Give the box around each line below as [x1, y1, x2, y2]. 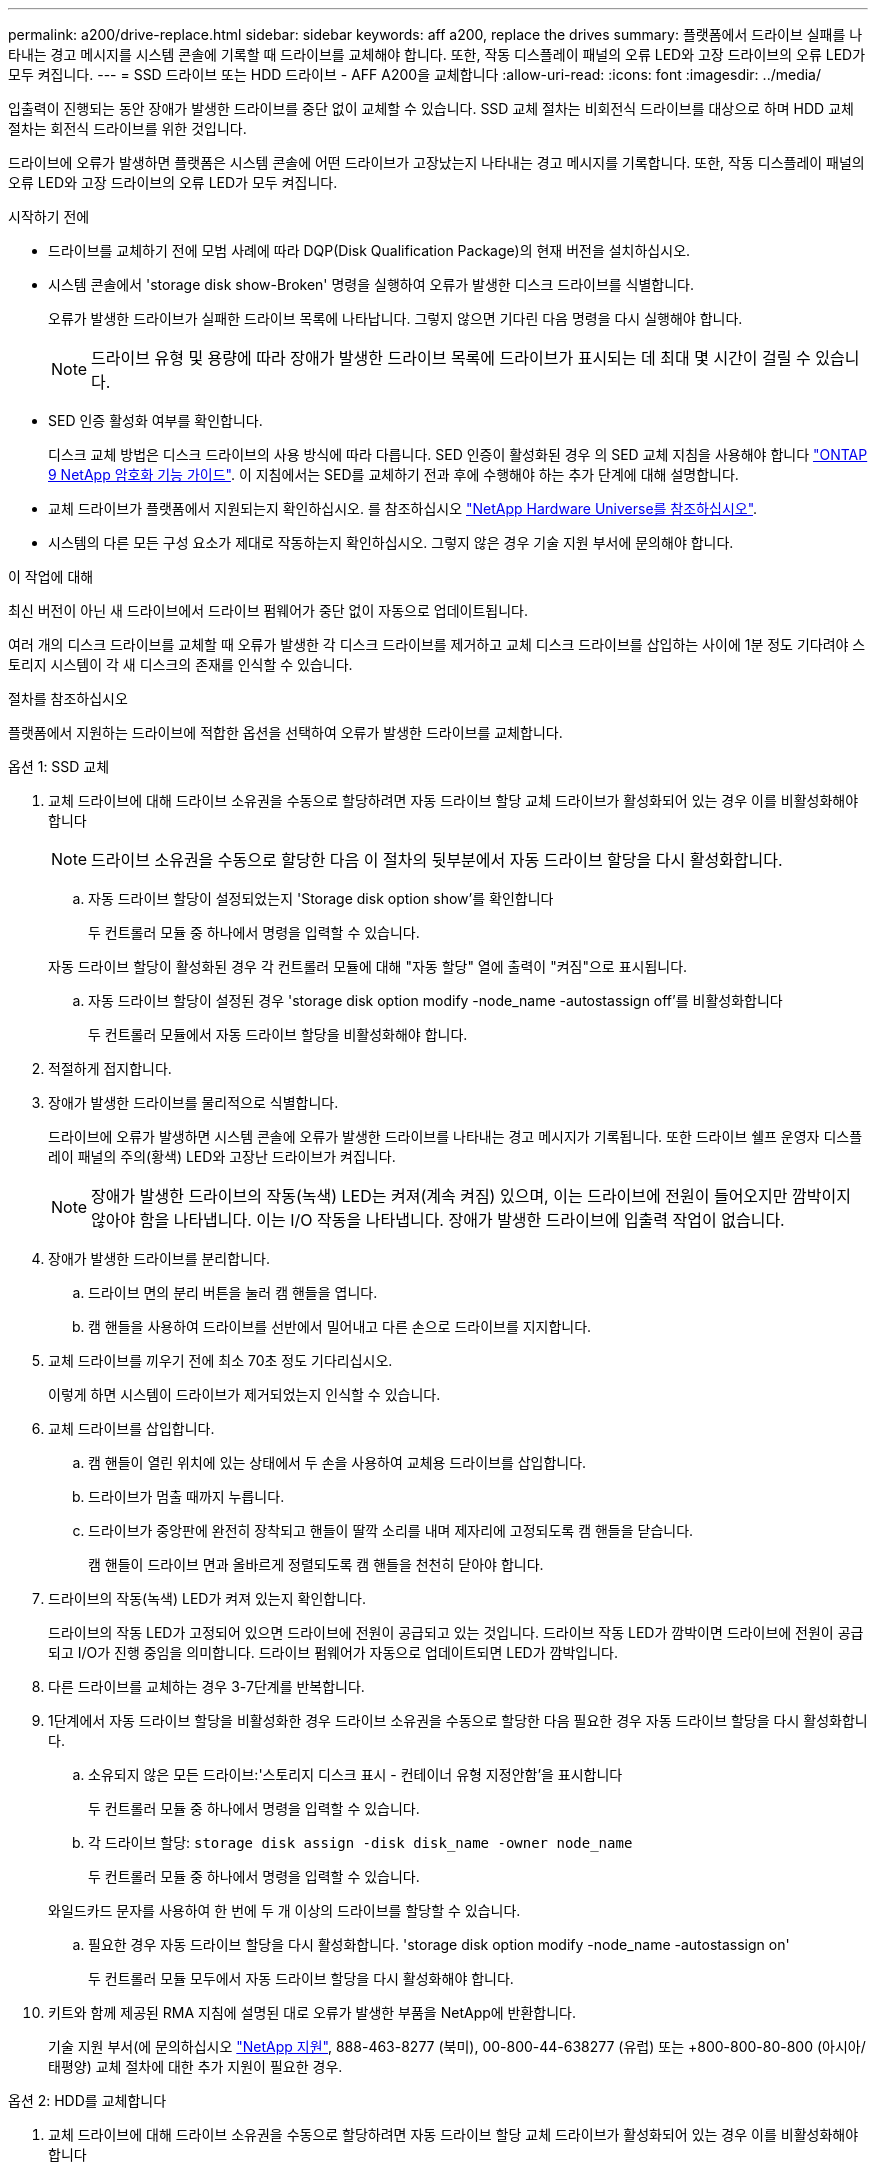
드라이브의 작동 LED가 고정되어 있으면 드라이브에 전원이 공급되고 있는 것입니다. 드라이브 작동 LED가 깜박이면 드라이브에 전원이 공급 [48, 1624, 864, 1641]
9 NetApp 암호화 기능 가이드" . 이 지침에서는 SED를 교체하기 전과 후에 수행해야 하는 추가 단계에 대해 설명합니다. [48, 466, 739, 483]
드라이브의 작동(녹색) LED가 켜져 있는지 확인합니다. [48, 1590, 366, 1607]
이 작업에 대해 [8, 568, 94, 585]
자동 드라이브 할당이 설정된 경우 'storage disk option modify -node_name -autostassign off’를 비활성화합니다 [88, 992, 783, 1009]
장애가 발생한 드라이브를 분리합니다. [48, 1250, 270, 1267]
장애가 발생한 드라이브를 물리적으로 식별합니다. [48, 1094, 339, 1111]
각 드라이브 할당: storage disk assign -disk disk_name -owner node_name [88, 1834, 633, 1851]
